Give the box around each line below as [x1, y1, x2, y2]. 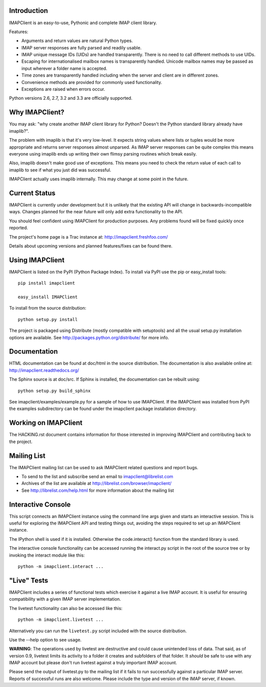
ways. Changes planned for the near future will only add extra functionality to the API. [9, 209, 183, 215]
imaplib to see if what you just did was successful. [9, 167, 111, 173]
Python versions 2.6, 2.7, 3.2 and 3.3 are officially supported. [9, 95, 133, 101]
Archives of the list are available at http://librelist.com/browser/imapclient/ [21, 481, 172, 486]
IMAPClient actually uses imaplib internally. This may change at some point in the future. [9, 176, 189, 182]
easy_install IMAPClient [18, 294, 78, 300]
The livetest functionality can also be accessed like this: [9, 605, 123, 611]
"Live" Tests [9, 576, 48, 585]
